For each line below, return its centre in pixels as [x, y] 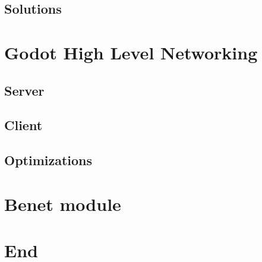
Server [24, 90]
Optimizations [48, 160]
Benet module [63, 203]
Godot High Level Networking [131, 52]
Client [23, 125]
